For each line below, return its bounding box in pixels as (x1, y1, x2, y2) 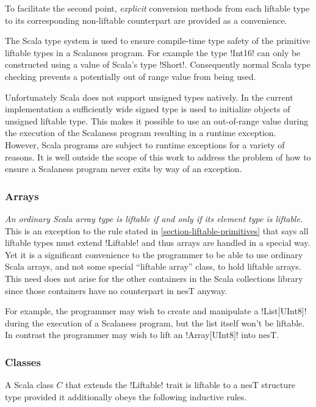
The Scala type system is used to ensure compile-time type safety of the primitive (5, 34, 311, 47)
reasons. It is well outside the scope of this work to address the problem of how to (5, 150, 311, 163)
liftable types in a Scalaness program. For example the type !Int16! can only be (5, 46, 301, 59)
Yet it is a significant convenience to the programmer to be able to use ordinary (5, 248, 303, 261)
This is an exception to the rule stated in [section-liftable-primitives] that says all (5, 224, 309, 237)
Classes (5, 354, 41, 369)
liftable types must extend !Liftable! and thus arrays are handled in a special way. (5, 236, 311, 249)
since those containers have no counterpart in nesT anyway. (5, 284, 228, 297)
